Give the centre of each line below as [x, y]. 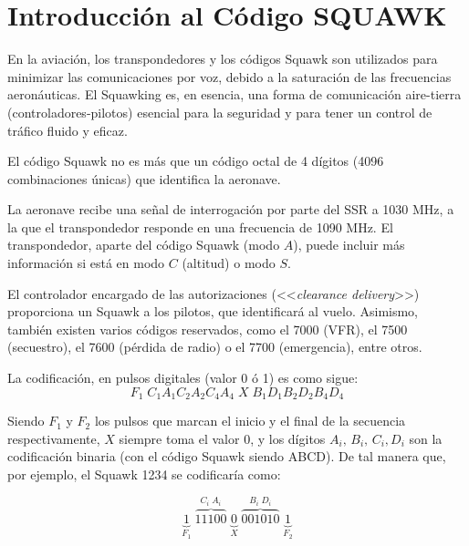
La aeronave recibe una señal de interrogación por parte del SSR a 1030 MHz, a [231, 209]
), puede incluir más [349, 245]
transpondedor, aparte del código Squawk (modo [144, 245]
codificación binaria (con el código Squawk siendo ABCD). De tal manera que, [227, 456]
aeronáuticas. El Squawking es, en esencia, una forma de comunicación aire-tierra [234, 94]
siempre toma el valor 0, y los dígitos [222, 438]
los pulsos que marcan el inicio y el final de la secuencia [250, 421]
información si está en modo [86, 263]
